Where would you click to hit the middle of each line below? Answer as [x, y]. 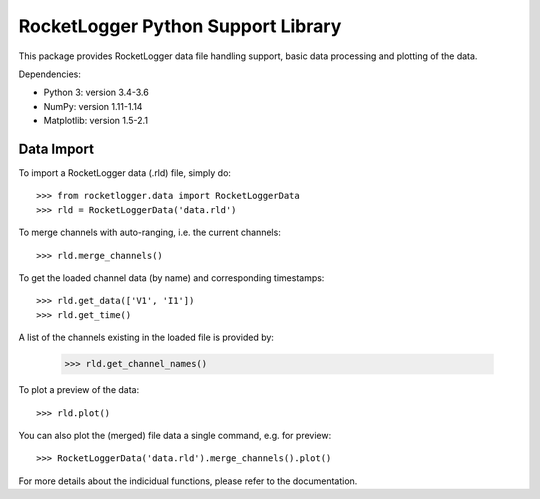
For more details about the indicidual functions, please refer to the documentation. [188, 481]
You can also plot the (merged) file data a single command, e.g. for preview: [175, 435]
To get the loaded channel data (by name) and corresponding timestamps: [171, 277]
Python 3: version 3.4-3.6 [96, 92]
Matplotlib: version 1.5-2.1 [96, 121]
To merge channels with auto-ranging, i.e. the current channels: [150, 232]
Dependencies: [50, 74]
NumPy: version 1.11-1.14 [93, 106]
